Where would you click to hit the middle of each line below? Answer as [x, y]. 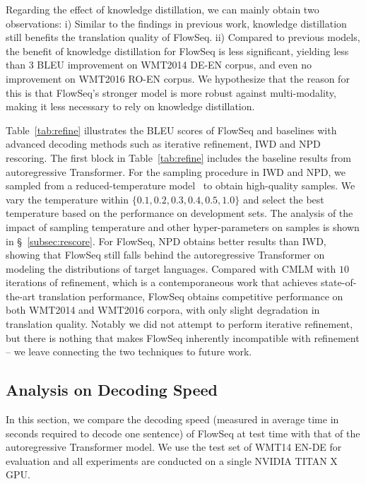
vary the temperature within [67, 199]
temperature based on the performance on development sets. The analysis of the [179, 213]
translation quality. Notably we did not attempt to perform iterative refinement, [179, 324]
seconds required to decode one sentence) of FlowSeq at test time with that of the [183, 433]
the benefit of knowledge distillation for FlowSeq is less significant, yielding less [177, 51]
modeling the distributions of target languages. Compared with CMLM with [171, 268]
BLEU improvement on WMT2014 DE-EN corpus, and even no [175, 65]
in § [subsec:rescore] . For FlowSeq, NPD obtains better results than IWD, [166, 241]
